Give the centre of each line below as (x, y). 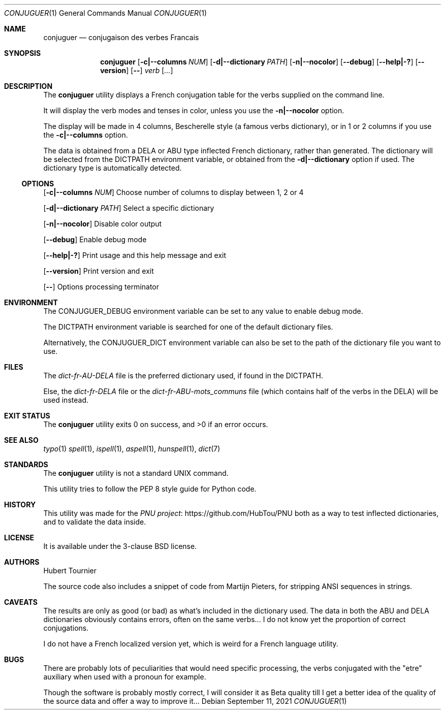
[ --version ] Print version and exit (99, 271)
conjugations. (66, 628)
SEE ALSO (21, 440)
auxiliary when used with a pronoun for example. (125, 677)
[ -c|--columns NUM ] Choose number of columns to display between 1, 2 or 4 (173, 192)
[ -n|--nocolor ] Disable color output (103, 224)
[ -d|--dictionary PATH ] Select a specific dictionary (129, 208)
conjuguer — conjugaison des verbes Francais (121, 37)
